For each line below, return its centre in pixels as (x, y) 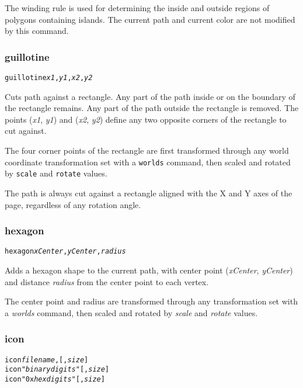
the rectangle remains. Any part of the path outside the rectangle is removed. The (152, 108)
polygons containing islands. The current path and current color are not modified (150, 19)
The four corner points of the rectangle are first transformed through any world (147, 150)
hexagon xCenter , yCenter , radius (65, 252)
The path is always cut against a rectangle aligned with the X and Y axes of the (149, 193)
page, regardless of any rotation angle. (73, 204)
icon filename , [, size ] (47, 360)
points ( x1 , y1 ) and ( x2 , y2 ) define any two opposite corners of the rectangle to (146, 119)
